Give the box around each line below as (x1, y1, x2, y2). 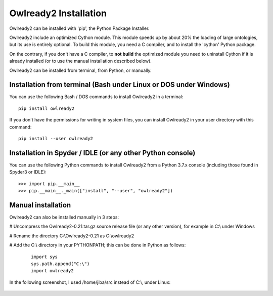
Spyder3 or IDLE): (9, 169, 47, 175)
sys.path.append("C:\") (31, 261, 90, 267)
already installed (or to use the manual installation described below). (9, 58, 152, 64)
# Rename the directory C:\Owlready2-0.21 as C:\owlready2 (9, 233, 134, 239)
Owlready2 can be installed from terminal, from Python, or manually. (9, 67, 152, 73)
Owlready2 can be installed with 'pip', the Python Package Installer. (9, 25, 150, 31)
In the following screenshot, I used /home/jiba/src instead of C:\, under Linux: (9, 279, 171, 285)
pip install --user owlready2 (18, 136, 94, 141)
